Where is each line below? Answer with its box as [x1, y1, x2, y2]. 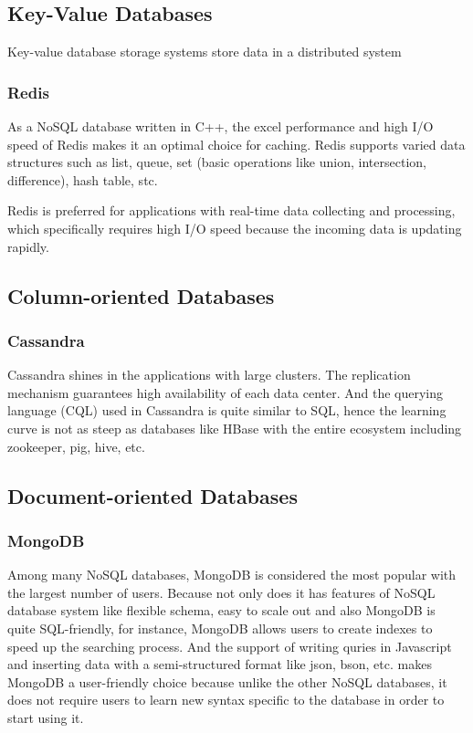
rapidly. [7, 236, 49, 256]
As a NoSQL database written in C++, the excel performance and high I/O [7, 117, 434, 136]
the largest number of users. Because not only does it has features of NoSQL [7, 582, 436, 602]
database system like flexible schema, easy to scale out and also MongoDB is [7, 601, 436, 620]
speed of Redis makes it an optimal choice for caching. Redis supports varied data [7, 134, 466, 153]
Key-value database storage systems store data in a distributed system [7, 42, 402, 61]
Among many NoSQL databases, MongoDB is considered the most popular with [7, 565, 457, 584]
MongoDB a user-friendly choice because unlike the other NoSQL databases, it [7, 672, 447, 691]
